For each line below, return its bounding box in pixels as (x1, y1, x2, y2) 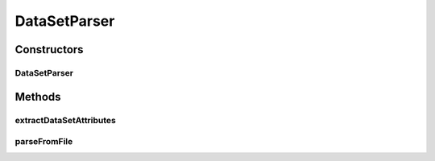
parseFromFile (14, 136, 73, 147)
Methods (14, 89, 61, 104)
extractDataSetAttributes (14, 114, 117, 126)
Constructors (14, 43, 84, 56)
